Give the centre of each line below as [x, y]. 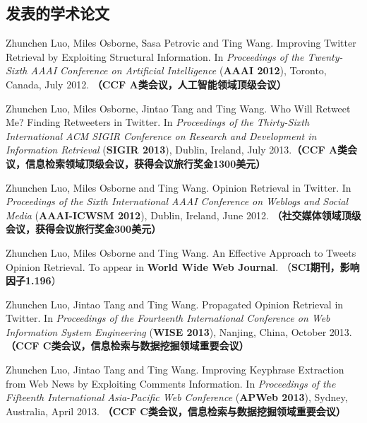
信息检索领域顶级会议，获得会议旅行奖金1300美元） [145, 163]
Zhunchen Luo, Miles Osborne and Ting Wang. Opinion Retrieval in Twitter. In [179, 187]
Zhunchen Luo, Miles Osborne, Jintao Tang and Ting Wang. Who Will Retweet [178, 108]
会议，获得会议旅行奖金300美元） [84, 229]
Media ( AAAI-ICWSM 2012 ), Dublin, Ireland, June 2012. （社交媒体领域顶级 [183, 215]
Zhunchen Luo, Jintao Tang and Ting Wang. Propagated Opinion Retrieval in [175, 304]
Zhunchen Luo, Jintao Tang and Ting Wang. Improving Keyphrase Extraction [175, 370]
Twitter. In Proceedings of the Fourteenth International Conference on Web [168, 318]
